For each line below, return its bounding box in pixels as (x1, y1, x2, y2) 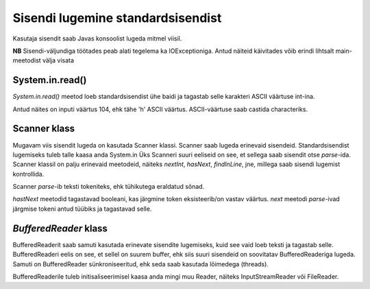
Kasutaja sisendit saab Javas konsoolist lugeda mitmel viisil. (12, 34, 182, 43)
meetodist (12, 56, 41, 65)
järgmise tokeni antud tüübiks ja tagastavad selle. (12, 205, 152, 213)
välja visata (42, 56, 75, 65)
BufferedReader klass (12, 222, 108, 234)
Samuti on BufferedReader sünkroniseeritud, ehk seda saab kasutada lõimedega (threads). (12, 259, 269, 268)
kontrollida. (12, 170, 45, 178)
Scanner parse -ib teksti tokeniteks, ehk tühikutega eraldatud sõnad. (12, 183, 205, 191)
